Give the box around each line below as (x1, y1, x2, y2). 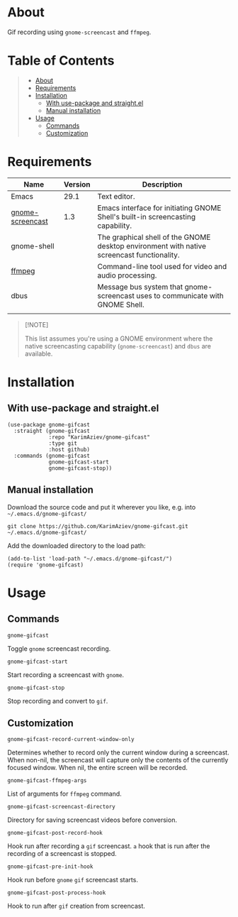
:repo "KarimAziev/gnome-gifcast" (48, 434, 151, 441)
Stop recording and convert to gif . (7, 696, 108, 705)
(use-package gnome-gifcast (7, 421, 91, 428)
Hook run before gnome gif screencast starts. (7, 876, 138, 884)
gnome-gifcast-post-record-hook (7, 830, 103, 837)
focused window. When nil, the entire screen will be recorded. (7, 764, 188, 772)
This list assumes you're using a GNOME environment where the (24, 334, 213, 343)
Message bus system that (97, 282, 183, 292)
